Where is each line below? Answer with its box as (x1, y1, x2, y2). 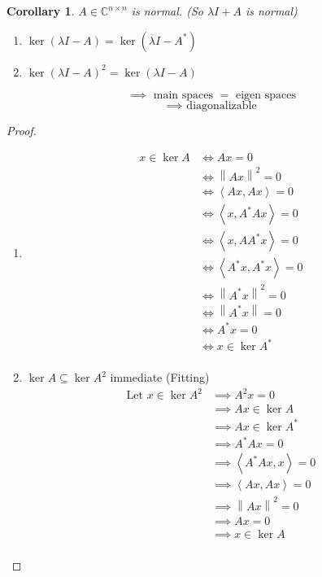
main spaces (153, 90, 214, 102)
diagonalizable (186, 100, 257, 112)
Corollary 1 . (7, 2, 75, 19)
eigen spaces (235, 90, 296, 102)
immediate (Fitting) (110, 369, 210, 386)
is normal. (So (131, 2, 203, 19)
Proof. (7, 122, 37, 139)
